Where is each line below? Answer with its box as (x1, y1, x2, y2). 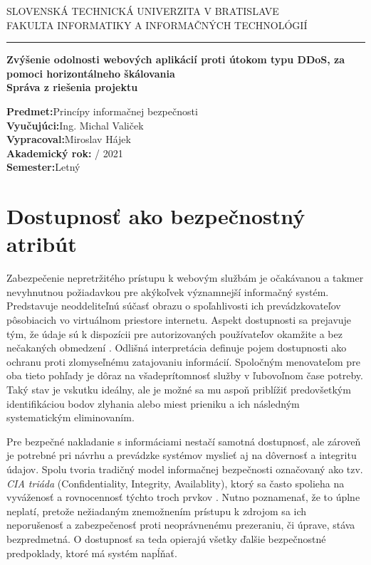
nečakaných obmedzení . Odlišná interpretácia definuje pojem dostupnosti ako (6, 340, 347, 355)
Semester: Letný (6, 159, 80, 174)
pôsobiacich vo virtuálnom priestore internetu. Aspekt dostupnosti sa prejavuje (6, 312, 352, 327)
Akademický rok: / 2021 (6, 145, 123, 160)
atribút (6, 229, 77, 258)
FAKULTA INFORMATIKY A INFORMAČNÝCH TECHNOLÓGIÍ (6, 17, 308, 32)
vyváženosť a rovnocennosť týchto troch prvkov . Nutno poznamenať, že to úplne (6, 490, 360, 505)
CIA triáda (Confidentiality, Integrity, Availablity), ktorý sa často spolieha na (6, 475, 345, 490)
